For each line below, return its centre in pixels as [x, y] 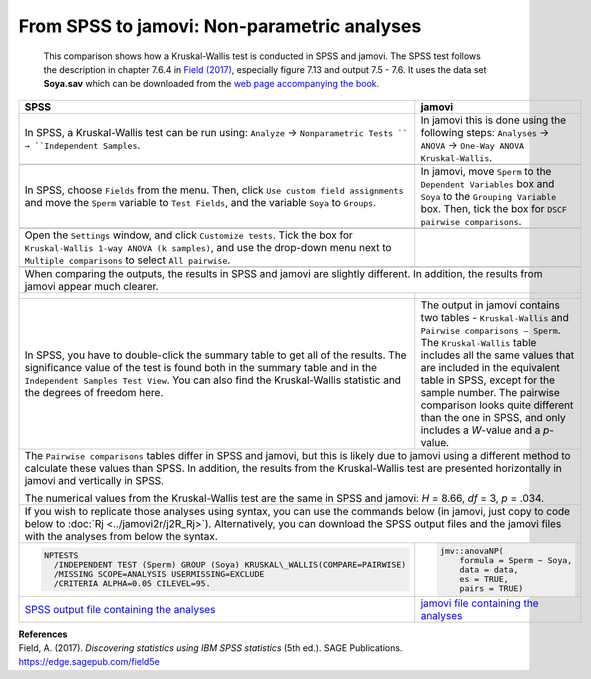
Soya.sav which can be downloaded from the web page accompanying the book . [211, 84]
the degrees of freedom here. [94, 392]
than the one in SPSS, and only [493, 417]
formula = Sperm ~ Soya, [516, 560]
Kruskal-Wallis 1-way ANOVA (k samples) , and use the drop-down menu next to [208, 247]
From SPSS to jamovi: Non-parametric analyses [220, 26]
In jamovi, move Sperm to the [486, 171]
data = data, [489, 569]
